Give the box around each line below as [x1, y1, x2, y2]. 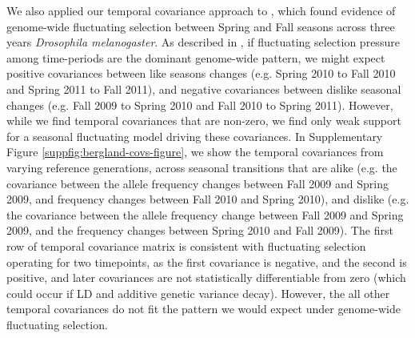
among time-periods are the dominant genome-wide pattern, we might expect [6, 49, 385, 66]
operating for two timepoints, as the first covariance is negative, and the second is [6, 253, 407, 270]
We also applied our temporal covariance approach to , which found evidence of [6, 2, 396, 18]
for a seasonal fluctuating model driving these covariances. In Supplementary [6, 127, 383, 144]
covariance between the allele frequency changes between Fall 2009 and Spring [6, 175, 389, 191]
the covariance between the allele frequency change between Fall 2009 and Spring [6, 206, 404, 223]
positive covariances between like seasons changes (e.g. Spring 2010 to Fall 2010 [6, 65, 396, 82]
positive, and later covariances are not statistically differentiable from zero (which [6, 269, 406, 286]
